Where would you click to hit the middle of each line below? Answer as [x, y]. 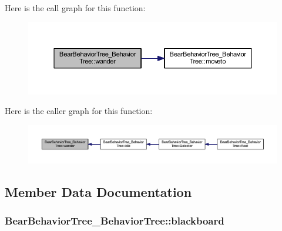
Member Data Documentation [98, 191]
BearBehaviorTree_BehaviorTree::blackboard [115, 221]
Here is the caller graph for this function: [79, 111]
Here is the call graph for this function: [75, 8]
